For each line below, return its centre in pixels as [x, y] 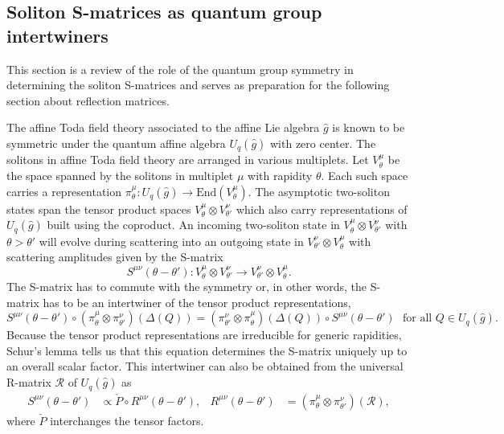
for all [417, 319]
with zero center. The [323, 143]
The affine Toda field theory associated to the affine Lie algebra [163, 127]
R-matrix [29, 382]
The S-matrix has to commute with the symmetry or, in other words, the [186, 287]
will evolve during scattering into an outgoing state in [171, 241]
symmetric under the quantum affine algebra [116, 143]
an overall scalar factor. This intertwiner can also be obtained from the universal [205, 366]
